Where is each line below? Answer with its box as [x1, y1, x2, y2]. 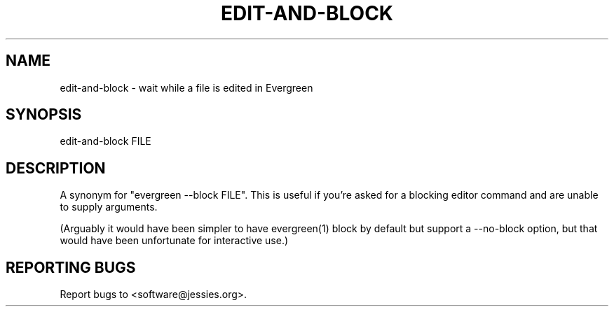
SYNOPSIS [6, 106, 82, 124]
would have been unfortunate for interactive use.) [60, 234, 289, 247]
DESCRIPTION [6, 159, 106, 177]
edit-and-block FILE [60, 135, 151, 148]
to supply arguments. [60, 201, 158, 213]
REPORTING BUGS [6, 258, 136, 276]
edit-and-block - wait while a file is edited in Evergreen [60, 81, 313, 94]
